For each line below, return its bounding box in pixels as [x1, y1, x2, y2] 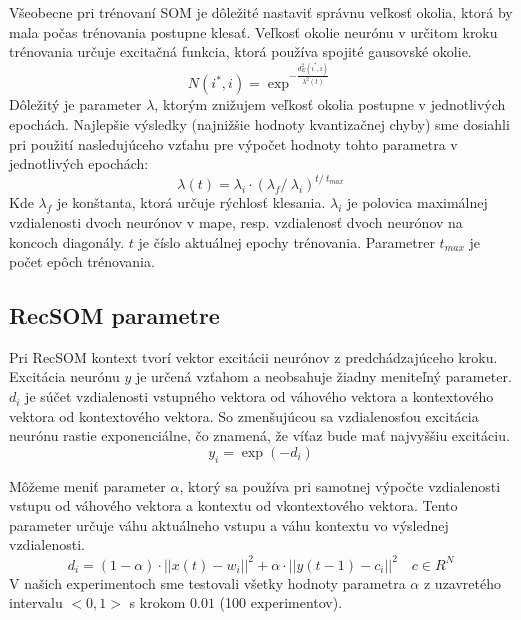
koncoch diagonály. [9, 231, 125, 252]
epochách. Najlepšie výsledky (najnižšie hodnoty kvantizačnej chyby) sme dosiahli [9, 114, 510, 135]
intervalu [9, 592, 63, 613]
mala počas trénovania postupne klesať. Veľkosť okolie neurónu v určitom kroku [9, 21, 498, 42]
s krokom [129, 592, 186, 613]
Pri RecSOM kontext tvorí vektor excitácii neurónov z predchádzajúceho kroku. [9, 346, 498, 367]
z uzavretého [423, 572, 502, 593]
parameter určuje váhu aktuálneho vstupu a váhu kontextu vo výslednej [9, 514, 449, 535]
